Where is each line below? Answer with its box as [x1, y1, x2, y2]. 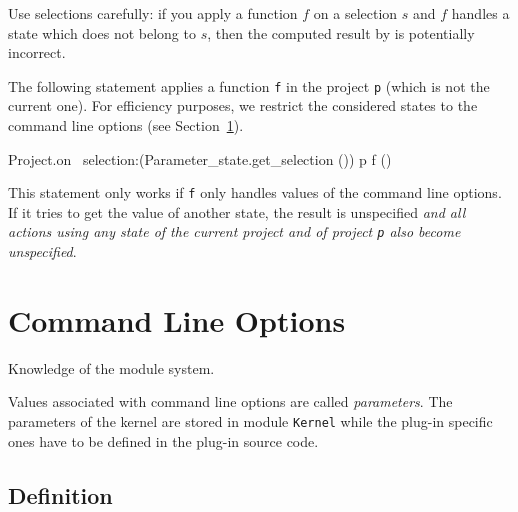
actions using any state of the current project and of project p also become [8, 221, 461, 242]
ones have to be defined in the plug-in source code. [8, 430, 319, 451]
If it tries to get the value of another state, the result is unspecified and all [8, 201, 466, 222]
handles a [451, 3, 510, 23]
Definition [8, 479, 113, 510]
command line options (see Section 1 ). [8, 115, 244, 136]
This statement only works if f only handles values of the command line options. [8, 182, 502, 203]
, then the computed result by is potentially [207, 22, 475, 43]
